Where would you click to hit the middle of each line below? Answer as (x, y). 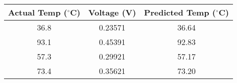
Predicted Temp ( (180, 12)
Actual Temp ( (38, 12)
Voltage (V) (112, 12)
